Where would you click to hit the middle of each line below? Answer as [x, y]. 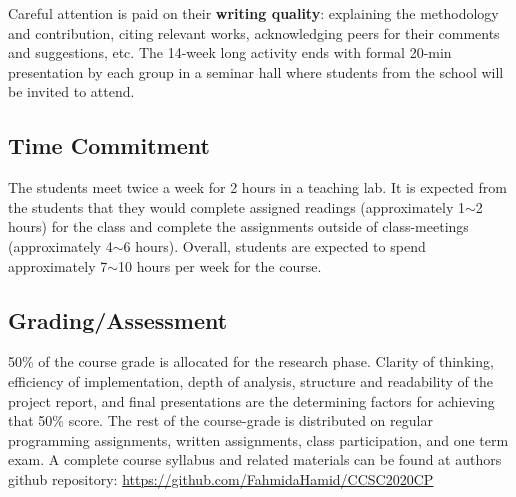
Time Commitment [109, 145]
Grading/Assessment [118, 319]
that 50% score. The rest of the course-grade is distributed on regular [220, 420]
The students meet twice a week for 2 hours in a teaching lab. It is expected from [257, 187]
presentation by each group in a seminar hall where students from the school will [256, 71]
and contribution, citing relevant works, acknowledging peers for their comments [254, 32]
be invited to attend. [71, 91]
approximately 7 [58, 265]
